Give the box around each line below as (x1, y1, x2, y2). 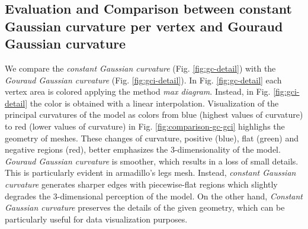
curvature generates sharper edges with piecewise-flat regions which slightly (5, 178, 278, 190)
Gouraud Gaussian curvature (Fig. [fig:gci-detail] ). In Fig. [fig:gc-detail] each (5, 73, 282, 86)
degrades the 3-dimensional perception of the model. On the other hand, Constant (5, 189, 303, 202)
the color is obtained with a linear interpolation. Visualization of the (30, 96, 279, 109)
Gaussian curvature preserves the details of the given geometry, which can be (5, 201, 285, 214)
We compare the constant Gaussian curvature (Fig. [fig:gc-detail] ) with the (5, 62, 276, 74)
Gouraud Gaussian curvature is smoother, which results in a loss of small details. (5, 154, 299, 167)
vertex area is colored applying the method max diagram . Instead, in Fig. (5, 85, 271, 98)
